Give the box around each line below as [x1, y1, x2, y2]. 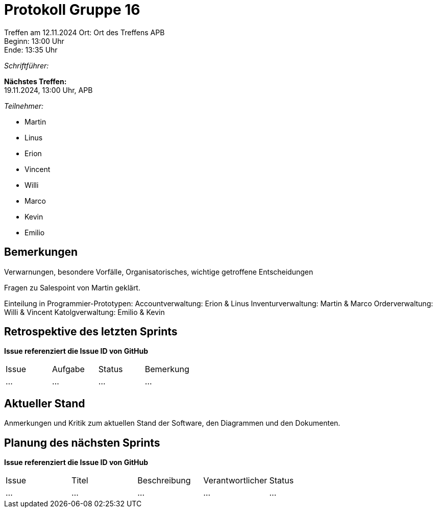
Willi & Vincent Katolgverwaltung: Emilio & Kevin [4, 307, 165, 316]
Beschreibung [137, 475, 191, 486]
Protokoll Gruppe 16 [4, 1, 140, 18]
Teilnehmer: [4, 101, 44, 110]
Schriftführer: [4, 61, 49, 70]
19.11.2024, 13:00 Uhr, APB [4, 85, 93, 94]
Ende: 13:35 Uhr [4, 45, 58, 54]
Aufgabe [52, 364, 85, 375]
